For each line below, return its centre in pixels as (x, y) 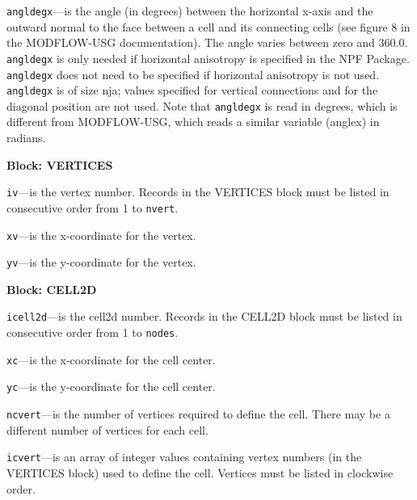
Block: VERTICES (60, 164)
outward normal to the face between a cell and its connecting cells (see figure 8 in (208, 26)
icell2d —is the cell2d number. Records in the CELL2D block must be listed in (204, 316)
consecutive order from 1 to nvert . (93, 207)
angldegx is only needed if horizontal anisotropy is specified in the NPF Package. (208, 58)
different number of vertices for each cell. (107, 429)
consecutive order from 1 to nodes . (93, 332)
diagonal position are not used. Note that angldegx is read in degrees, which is (202, 105)
